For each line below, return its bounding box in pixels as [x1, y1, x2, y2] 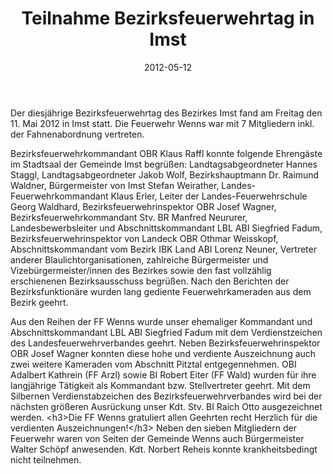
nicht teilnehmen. [10, 453, 82, 466]
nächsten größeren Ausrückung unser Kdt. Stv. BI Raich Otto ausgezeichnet [10, 400, 323, 412]
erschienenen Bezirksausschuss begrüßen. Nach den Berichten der [10, 275, 290, 287]
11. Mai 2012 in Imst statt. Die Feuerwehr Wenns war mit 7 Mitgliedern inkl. [10, 117, 315, 129]
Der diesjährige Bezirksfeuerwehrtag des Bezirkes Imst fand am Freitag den [10, 107, 323, 119]
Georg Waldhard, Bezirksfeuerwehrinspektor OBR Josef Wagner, [10, 200, 277, 212]
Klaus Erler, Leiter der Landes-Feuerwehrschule [110, 190, 308, 202]
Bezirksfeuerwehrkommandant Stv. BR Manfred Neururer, [10, 211, 248, 223]
